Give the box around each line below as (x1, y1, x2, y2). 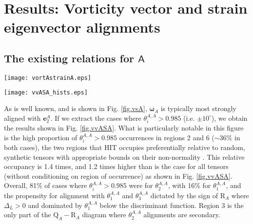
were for (129, 180, 153, 190)
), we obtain (211, 112, 248, 123)
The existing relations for (4, 50, 135, 65)
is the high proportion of (4, 132, 78, 142)
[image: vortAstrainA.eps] (4, 74, 91, 81)
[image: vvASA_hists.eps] (4, 89, 88, 96)
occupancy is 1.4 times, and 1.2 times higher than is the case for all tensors (4, 161, 229, 171)
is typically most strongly (160, 103, 236, 113)
